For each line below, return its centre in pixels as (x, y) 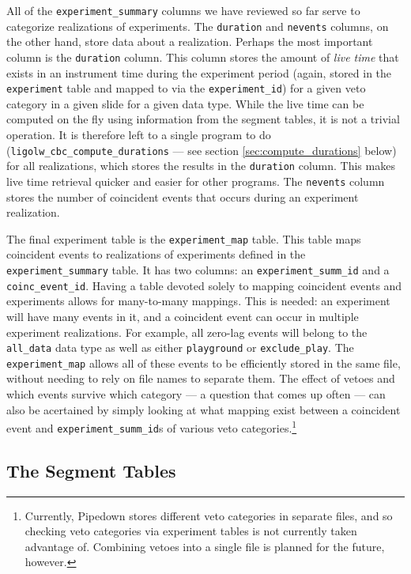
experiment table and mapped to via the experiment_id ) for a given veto (186, 88)
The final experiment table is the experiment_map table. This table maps (184, 238)
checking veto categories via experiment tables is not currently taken (191, 531)
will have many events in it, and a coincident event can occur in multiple (183, 316)
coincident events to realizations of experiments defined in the (156, 254)
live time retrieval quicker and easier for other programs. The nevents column (196, 181)
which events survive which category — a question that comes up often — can (196, 394)
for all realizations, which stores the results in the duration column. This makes (201, 166)
